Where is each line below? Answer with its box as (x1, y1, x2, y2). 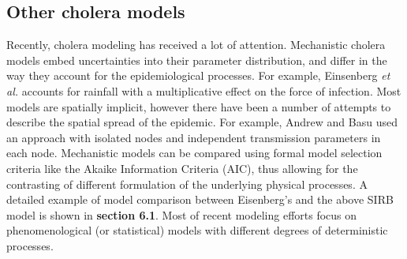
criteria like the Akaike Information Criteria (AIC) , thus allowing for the (6, 160, 358, 176)
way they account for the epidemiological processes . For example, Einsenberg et (6, 67, 390, 84)
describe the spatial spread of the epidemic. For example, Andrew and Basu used (6, 114, 398, 130)
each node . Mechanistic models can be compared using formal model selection (6, 145, 383, 161)
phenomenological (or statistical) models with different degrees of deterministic (6, 222, 388, 238)
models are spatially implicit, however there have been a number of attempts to (6, 98, 391, 114)
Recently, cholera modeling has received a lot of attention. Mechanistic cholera (6, 36, 386, 53)
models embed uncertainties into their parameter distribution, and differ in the (6, 51, 387, 68)
